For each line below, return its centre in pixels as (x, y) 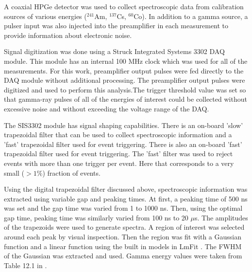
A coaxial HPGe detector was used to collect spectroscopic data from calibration (124, 6)
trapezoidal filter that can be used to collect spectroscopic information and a (118, 135)
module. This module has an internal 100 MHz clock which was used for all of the (126, 61)
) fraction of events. (71, 172)
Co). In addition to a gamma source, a (191, 16)
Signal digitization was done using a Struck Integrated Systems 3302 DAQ (114, 51)
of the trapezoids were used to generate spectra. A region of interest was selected (124, 227)
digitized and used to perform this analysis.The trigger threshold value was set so (125, 89)
